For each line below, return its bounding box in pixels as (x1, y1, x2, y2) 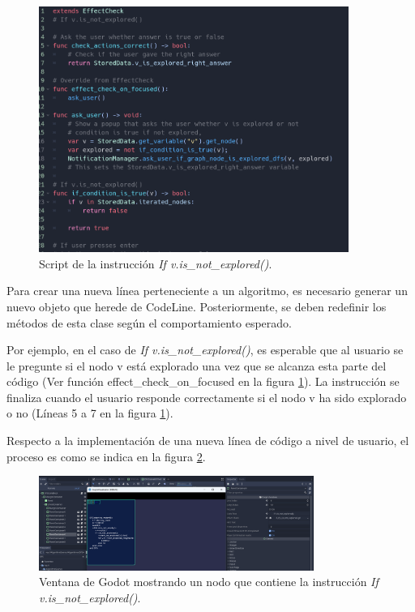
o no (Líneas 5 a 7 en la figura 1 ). (6, 404, 173, 422)
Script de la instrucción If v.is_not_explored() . (39, 255, 272, 272)
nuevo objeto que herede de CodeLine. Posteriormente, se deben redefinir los (6, 297, 387, 315)
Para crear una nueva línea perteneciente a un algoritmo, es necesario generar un (6, 282, 408, 299)
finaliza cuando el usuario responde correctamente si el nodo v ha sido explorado (6, 388, 407, 405)
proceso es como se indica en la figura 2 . (6, 447, 206, 464)
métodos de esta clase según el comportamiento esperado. (6, 314, 292, 331)
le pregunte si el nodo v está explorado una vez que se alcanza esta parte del (6, 357, 387, 374)
